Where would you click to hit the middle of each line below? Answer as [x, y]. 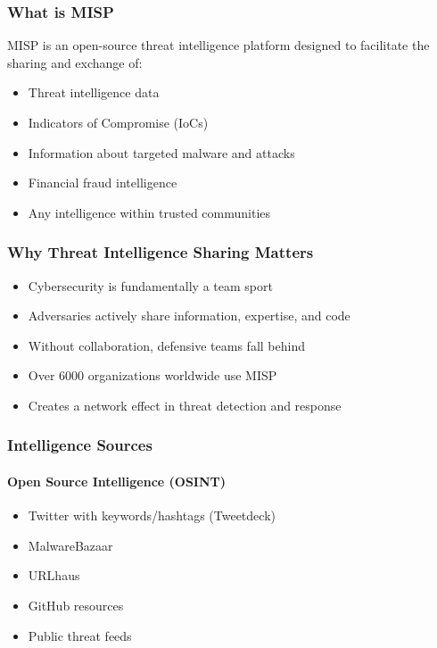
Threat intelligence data [94, 92]
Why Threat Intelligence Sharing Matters [161, 252]
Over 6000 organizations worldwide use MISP [153, 375]
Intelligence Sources [80, 445]
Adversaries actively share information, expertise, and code [189, 316]
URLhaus [54, 575]
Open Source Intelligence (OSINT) [117, 481]
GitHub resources [76, 605]
